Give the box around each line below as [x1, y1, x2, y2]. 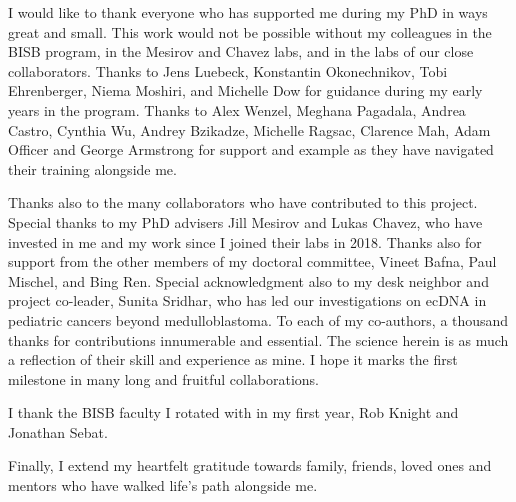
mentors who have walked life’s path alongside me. [8, 475, 318, 496]
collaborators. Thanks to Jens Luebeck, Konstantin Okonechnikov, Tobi [8, 60, 448, 81]
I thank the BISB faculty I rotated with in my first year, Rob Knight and [8, 402, 459, 423]
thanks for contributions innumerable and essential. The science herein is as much [8, 329, 509, 350]
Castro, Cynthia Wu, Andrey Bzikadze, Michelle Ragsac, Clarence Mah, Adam [8, 119, 491, 140]
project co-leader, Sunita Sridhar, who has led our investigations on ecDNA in [8, 290, 487, 311]
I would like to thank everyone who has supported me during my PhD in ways [8, 2, 488, 22]
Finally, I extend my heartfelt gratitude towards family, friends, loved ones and [8, 455, 492, 476]
